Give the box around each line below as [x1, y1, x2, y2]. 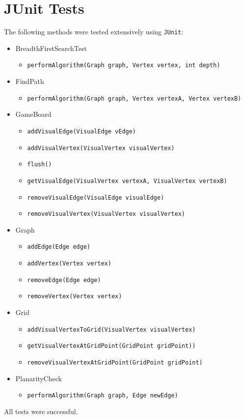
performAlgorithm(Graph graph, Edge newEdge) [27, 392, 178, 399]
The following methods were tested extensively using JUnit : [4, 26, 183, 37]
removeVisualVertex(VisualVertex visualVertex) [27, 210, 185, 218]
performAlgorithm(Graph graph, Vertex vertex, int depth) [27, 62, 220, 69]
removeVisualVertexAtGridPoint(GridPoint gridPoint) [27, 359, 203, 366]
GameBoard [15, 109, 51, 119]
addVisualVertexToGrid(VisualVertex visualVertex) [27, 326, 196, 333]
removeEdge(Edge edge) [27, 276, 101, 284]
